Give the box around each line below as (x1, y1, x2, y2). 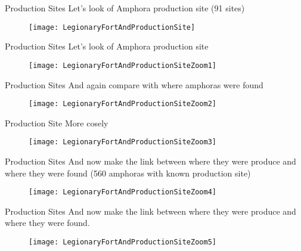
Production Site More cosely (5, 116, 108, 129)
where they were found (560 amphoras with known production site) (5, 166, 251, 179)
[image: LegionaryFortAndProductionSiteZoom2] (29, 100, 216, 109)
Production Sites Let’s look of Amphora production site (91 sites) (5, 2, 245, 14)
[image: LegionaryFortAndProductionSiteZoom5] (29, 238, 216, 247)
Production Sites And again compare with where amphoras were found (5, 78, 263, 91)
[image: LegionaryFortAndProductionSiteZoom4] (29, 188, 216, 197)
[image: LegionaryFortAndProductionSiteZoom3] (29, 138, 216, 147)
